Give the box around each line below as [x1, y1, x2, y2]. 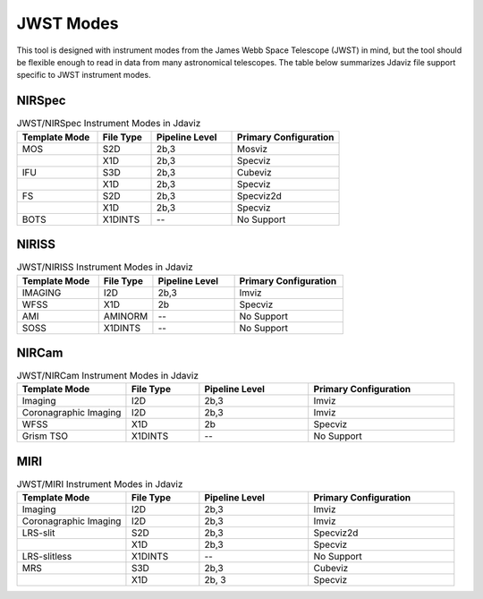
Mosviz [237, 142, 268, 155]
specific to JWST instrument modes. [16, 70, 151, 81]
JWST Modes [16, 13, 119, 33]
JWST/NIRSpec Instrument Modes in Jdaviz [16, 117, 201, 130]
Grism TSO [21, 430, 69, 442]
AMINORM [103, 310, 148, 322]
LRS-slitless [21, 551, 72, 563]
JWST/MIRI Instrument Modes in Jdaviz [16, 478, 183, 491]
